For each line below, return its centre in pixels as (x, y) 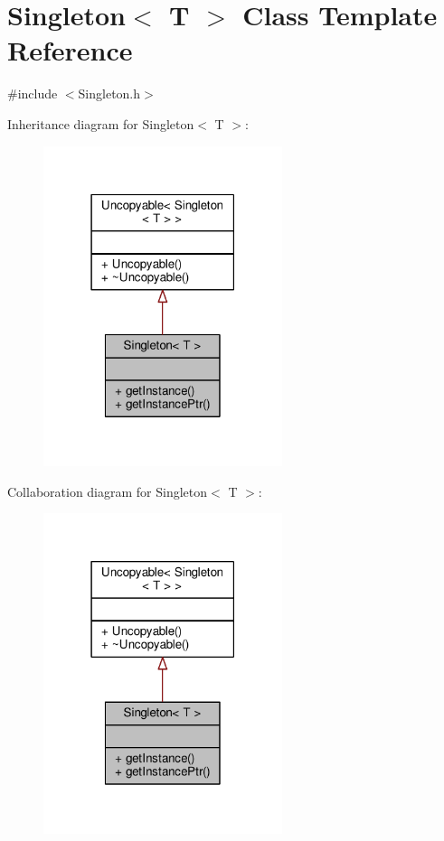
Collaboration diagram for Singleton (108, 491)
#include (33, 93)
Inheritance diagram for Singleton (101, 123)
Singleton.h (109, 93)
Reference (70, 50)
